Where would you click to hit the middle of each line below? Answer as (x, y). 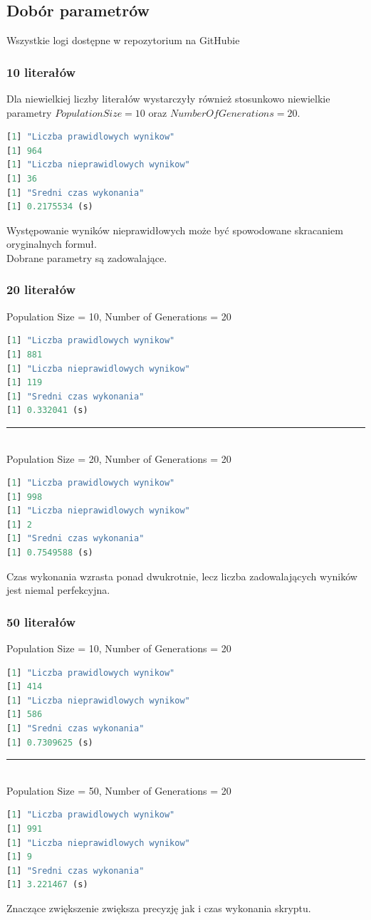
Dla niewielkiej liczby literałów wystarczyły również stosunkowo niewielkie (168, 99)
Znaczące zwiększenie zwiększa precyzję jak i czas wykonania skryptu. (159, 908)
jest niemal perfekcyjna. (58, 590)
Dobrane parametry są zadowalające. (87, 257)
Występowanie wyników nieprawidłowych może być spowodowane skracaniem (175, 230)
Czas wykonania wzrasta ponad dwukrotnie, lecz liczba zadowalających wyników (182, 576)
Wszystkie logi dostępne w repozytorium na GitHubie (123, 40)
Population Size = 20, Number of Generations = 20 (119, 458)
